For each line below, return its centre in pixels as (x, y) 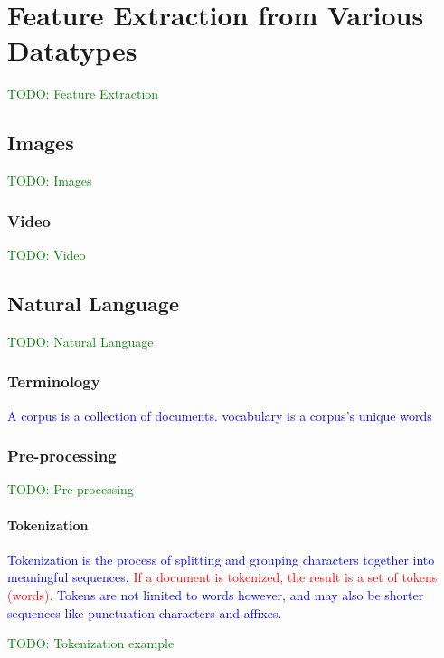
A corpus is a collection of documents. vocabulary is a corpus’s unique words (220, 415)
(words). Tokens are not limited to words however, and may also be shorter (216, 594)
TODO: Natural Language (80, 341)
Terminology (54, 381)
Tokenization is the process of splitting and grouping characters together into (221, 559)
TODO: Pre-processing (71, 489)
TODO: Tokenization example (91, 643)
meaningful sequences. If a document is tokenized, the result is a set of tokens (222, 577)
